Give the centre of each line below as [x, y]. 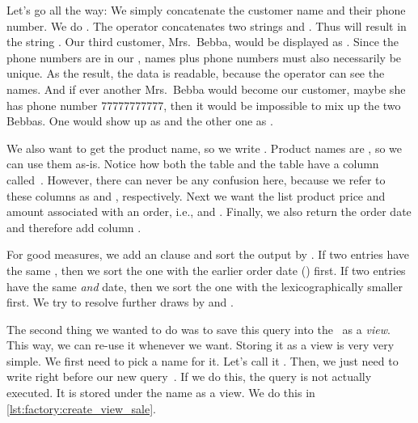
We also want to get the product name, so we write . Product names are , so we [205, 148]
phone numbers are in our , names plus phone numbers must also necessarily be [204, 57]
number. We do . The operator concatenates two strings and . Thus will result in [207, 25]
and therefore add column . [74, 227]
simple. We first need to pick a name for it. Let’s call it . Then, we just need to [203, 360]
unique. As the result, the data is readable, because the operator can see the [196, 73]
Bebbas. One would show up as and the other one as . [140, 121]
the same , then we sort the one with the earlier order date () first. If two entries [206, 270]
